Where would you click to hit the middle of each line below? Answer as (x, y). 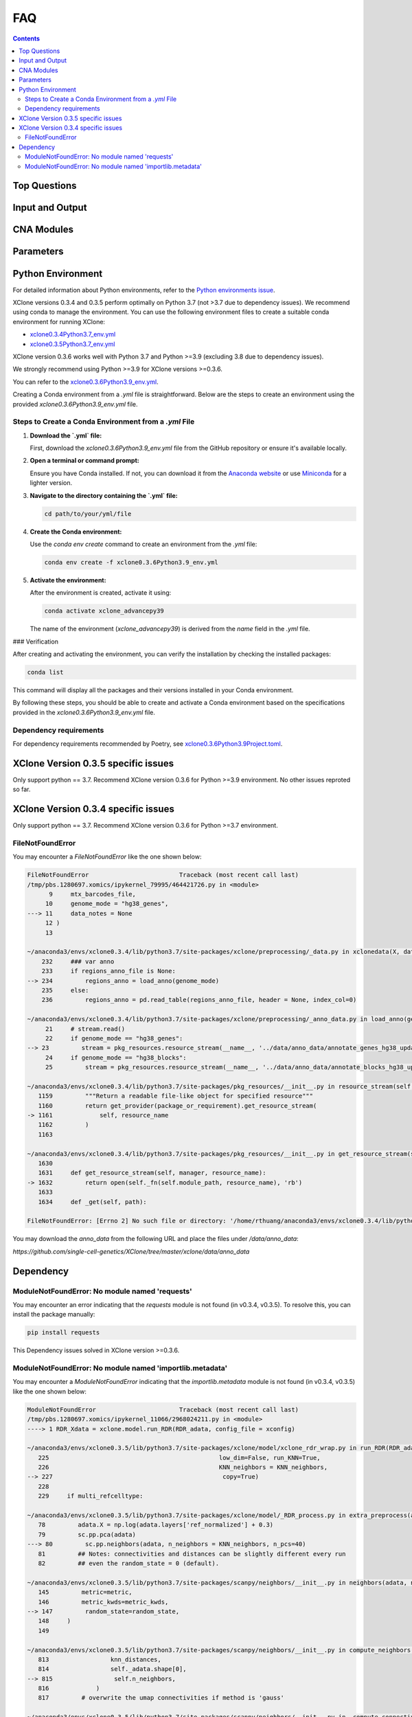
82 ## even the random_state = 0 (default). (129, 1564)
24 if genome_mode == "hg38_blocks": (116, 1057)
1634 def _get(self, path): (92, 1202)
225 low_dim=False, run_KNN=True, (179, 1457)
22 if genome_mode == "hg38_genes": (114, 1038)
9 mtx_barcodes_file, (93, 894)
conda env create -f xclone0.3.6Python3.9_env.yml (131, 562)
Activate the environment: (68, 580)
